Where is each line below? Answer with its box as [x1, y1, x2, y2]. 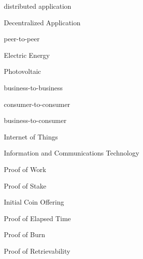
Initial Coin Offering [4, 197, 64, 207]
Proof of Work [4, 164, 46, 174]
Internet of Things [4, 131, 58, 141]
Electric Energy [4, 50, 50, 60]
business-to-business [4, 82, 63, 92]
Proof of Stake [4, 180, 46, 190]
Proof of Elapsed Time [4, 213, 71, 223]
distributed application [4, 1, 71, 11]
